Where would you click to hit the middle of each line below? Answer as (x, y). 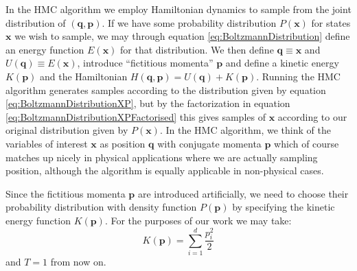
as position (123, 143)
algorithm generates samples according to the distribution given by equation (166, 90)
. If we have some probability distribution (189, 22)
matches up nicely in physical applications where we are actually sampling (162, 157)
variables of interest (47, 143)
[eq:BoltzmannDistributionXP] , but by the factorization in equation (148, 103)
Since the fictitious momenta (66, 193)
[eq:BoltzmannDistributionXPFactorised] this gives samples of (136, 116)
